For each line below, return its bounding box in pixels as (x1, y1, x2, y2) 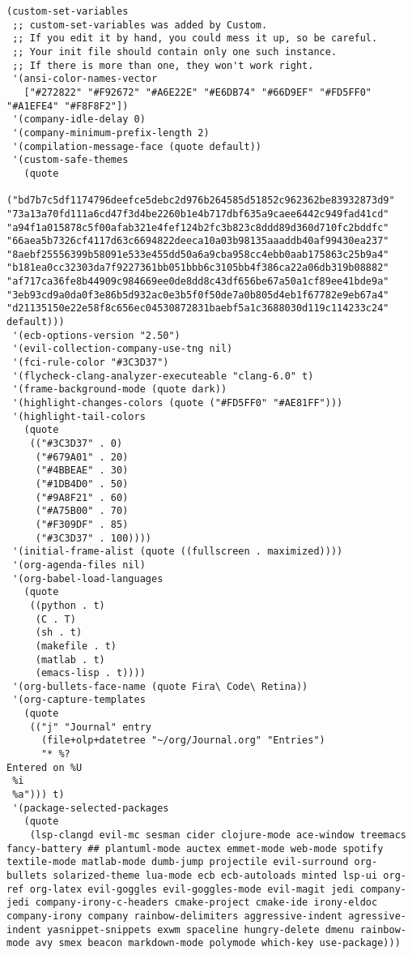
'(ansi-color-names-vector (12, 73, 158, 85)
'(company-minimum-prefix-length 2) (12, 126, 210, 139)
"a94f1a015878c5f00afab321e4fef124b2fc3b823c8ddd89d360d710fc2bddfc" (6, 221, 389, 233)
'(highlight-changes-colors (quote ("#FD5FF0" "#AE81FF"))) (12, 397, 343, 409)
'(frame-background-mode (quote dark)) (12, 383, 227, 396)
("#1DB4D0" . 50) (35, 477, 129, 490)
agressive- (348, 910, 406, 922)
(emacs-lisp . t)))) (35, 667, 146, 679)
